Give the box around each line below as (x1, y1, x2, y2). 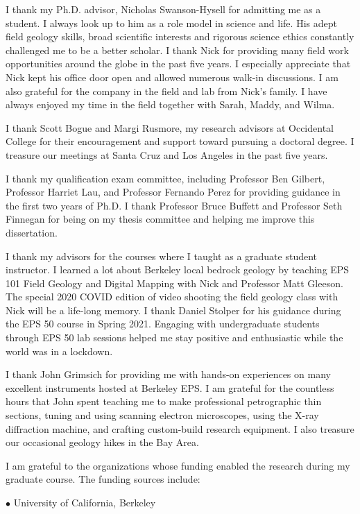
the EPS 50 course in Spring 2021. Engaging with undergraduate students (6, 316, 320, 331)
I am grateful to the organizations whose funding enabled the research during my (6, 458, 350, 472)
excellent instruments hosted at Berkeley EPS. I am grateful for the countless (6, 380, 334, 395)
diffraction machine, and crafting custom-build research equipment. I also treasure (6, 421, 354, 436)
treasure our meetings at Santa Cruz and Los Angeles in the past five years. (6, 147, 328, 162)
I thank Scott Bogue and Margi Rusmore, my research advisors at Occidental (6, 120, 334, 135)
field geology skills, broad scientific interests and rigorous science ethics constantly (6, 29, 354, 44)
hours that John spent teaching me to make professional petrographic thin (6, 394, 322, 409)
